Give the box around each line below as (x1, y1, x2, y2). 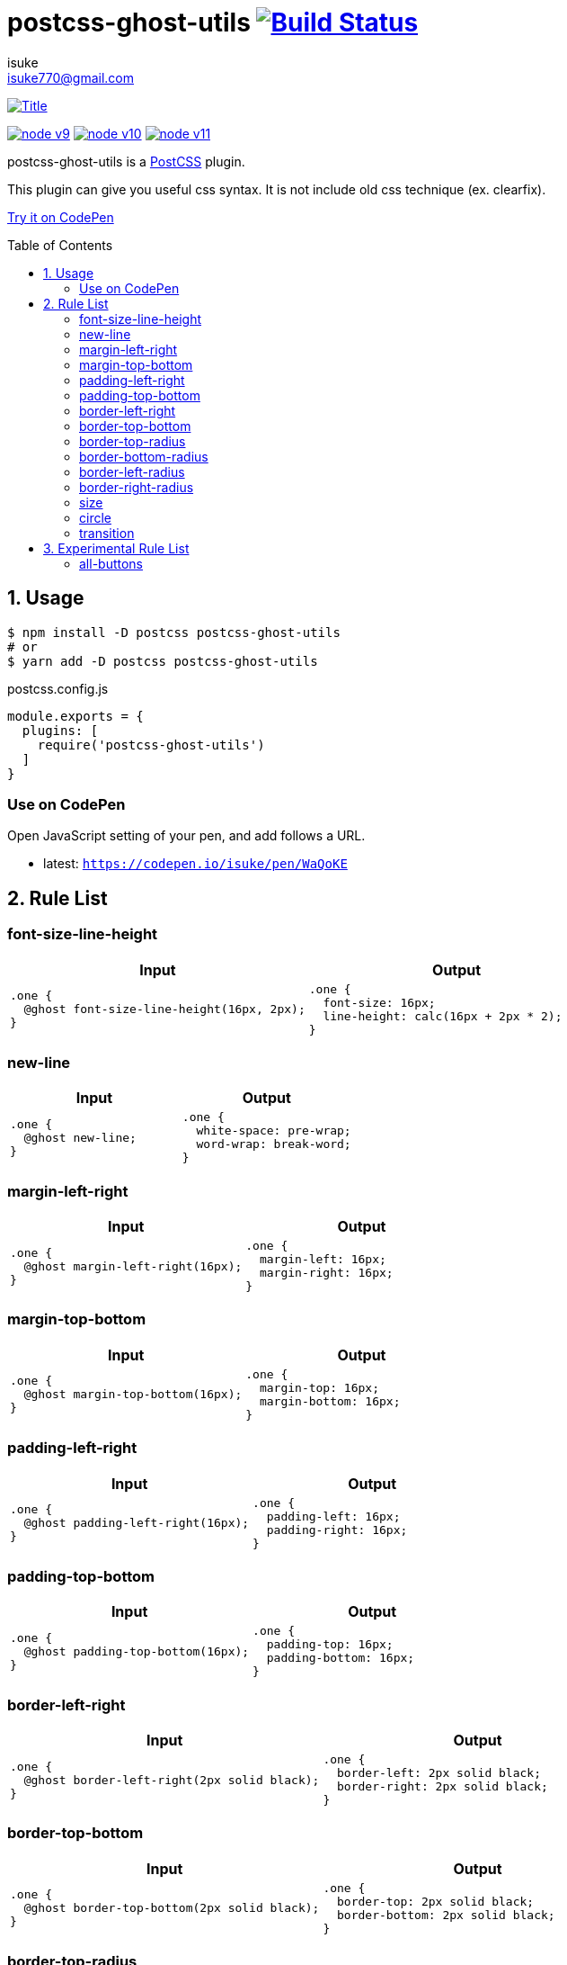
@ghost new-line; (23, 1130, 137, 1144)
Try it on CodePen (7, 209, 114, 225)
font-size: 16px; (323, 995, 436, 1009)
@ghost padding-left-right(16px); (23, 1516, 250, 1530)
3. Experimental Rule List (43, 540, 190, 556)
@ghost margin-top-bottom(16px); (23, 1387, 243, 1402)
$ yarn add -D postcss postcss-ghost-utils (7, 653, 318, 668)
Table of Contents (7, 237, 113, 253)
